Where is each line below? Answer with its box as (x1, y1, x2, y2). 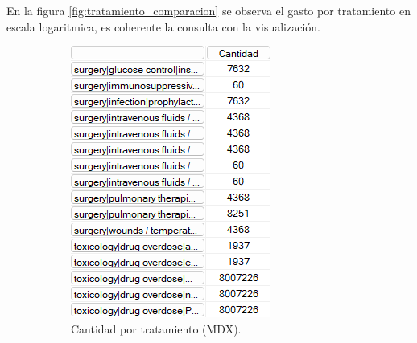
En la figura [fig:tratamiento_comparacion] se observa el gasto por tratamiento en (6, 2, 411, 18)
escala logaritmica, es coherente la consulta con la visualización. (6, 18, 321, 35)
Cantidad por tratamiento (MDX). (71, 320, 242, 337)
